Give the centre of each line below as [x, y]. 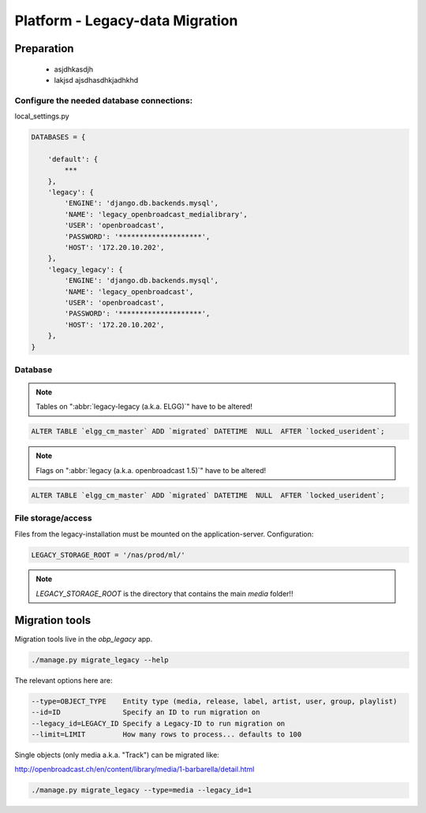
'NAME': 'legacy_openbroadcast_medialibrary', [156, 214]
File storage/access [53, 518]
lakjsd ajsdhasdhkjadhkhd [96, 80]
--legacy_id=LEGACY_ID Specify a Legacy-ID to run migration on [158, 723]
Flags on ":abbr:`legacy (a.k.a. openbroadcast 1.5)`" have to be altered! [151, 470]
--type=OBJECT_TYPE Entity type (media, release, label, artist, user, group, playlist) [214, 701]
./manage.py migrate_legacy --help [100, 660]
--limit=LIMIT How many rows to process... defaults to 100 [166, 734]
